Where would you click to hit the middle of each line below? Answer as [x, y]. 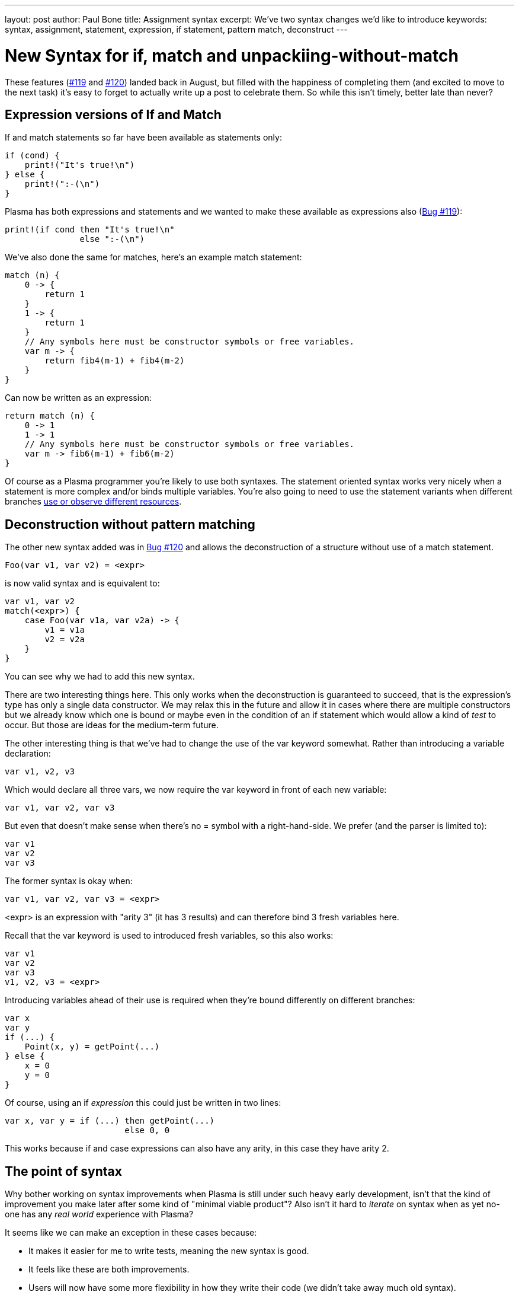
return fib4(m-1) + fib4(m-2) [115, 361]
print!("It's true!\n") [80, 165]
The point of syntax [63, 1171]
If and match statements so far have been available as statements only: [143, 138]
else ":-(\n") [112, 239]
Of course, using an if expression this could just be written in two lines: [143, 1103]
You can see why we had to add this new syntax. [100, 677]
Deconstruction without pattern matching [130, 524]
